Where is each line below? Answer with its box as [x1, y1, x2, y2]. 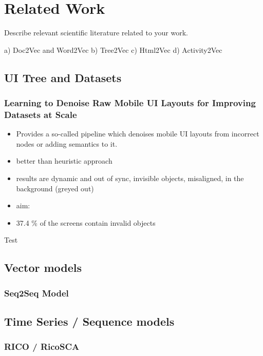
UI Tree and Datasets [4, 69, 122, 85]
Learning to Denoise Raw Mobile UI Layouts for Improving [4, 96, 256, 109]
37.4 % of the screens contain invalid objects [16, 217, 156, 228]
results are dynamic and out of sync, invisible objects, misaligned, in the [16, 173, 244, 184]
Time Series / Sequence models [4, 313, 175, 329]
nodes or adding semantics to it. [16, 138, 118, 149]
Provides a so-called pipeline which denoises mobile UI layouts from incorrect [16, 128, 259, 139]
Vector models [4, 260, 82, 275]
